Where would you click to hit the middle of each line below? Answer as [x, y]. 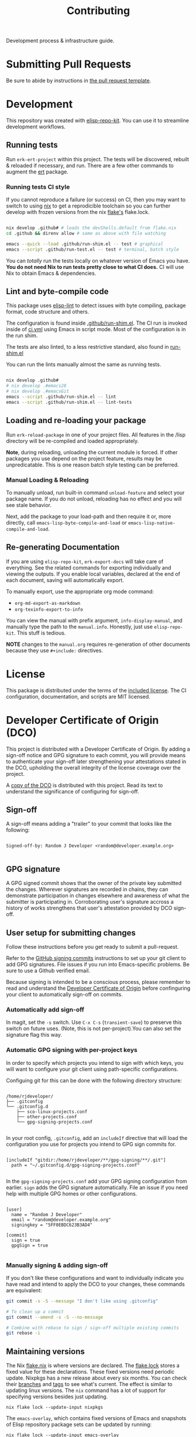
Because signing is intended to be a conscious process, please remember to [98, 982]
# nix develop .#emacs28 [36, 386]
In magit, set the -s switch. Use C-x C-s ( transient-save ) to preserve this [94, 1022]
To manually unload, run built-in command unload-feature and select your [95, 492]
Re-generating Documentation [63, 547]
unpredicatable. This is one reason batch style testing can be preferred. [93, 465]
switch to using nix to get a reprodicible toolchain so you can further [88, 206]
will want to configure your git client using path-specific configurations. [92, 1069]
